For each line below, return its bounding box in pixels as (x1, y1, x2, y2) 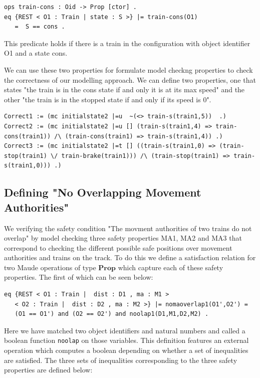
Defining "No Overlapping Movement (4, 184, 201, 200)
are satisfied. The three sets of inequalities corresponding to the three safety (4, 354, 237, 365)
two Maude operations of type (4, 262, 96, 272)
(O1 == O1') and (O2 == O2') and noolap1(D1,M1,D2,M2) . (15, 310, 209, 318)
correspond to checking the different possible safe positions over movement (4, 242, 232, 253)
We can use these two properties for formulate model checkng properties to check (4, 64, 253, 75)
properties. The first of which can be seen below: (4, 272, 153, 282)
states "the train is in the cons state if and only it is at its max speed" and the (4, 84, 245, 95)
